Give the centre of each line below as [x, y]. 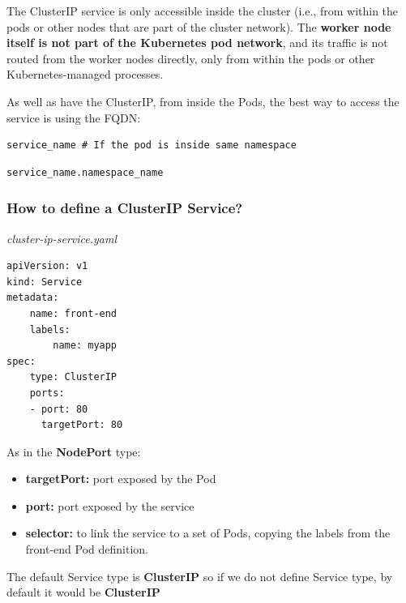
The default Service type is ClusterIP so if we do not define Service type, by [200, 576]
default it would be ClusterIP [83, 592]
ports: [47, 393]
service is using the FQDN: [74, 117]
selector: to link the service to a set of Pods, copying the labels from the [208, 533]
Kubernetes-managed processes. [85, 74]
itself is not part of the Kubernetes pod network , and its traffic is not [197, 43]
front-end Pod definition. [87, 549]
